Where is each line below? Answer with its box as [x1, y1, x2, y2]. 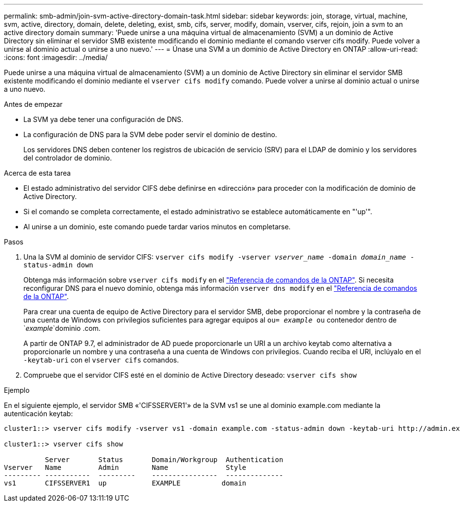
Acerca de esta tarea [4, 169, 71, 177]
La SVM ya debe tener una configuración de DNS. [23, 115, 184, 123]
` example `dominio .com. [23, 324, 101, 332]
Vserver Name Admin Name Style [4, 464, 247, 471]
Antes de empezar [4, 100, 63, 108]
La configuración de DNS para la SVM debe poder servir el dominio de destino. [23, 130, 277, 139]
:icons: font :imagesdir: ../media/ [4, 53, 108, 61]
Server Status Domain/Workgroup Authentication [45, 456, 284, 464]
